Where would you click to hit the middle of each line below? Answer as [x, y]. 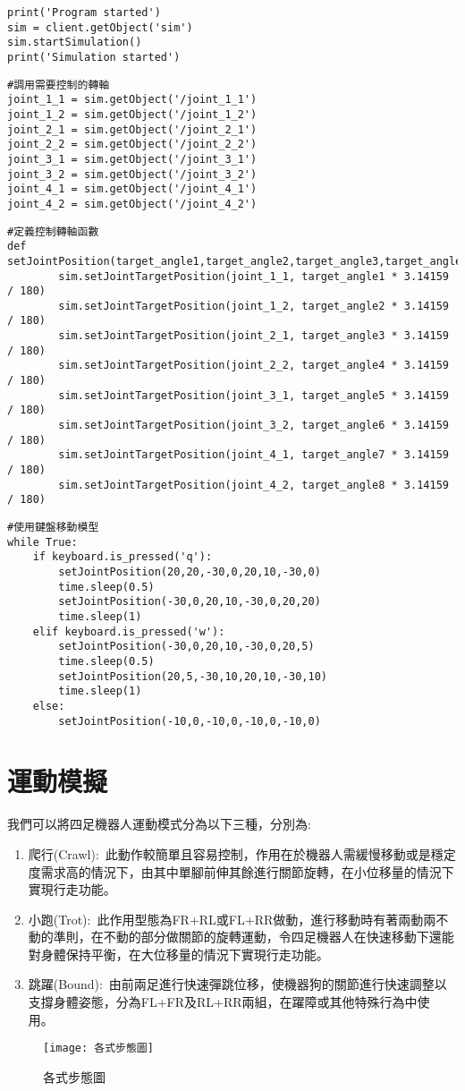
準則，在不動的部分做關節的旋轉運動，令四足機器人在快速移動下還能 [254, 937]
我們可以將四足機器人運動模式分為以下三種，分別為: [159, 824]
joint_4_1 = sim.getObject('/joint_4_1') [132, 189]
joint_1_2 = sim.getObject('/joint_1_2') [132, 114]
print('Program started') [84, 13]
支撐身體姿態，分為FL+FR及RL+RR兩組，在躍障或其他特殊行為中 [223, 1002]
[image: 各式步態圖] [98, 1048]
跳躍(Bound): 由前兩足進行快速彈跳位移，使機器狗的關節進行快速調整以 [237, 984]
